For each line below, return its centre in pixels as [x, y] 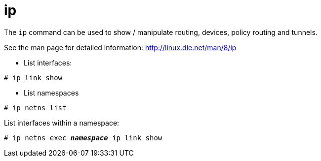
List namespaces [51, 93]
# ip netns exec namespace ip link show [83, 138]
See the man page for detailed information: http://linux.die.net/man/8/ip [120, 47]
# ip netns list [35, 108]
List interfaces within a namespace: [62, 123]
